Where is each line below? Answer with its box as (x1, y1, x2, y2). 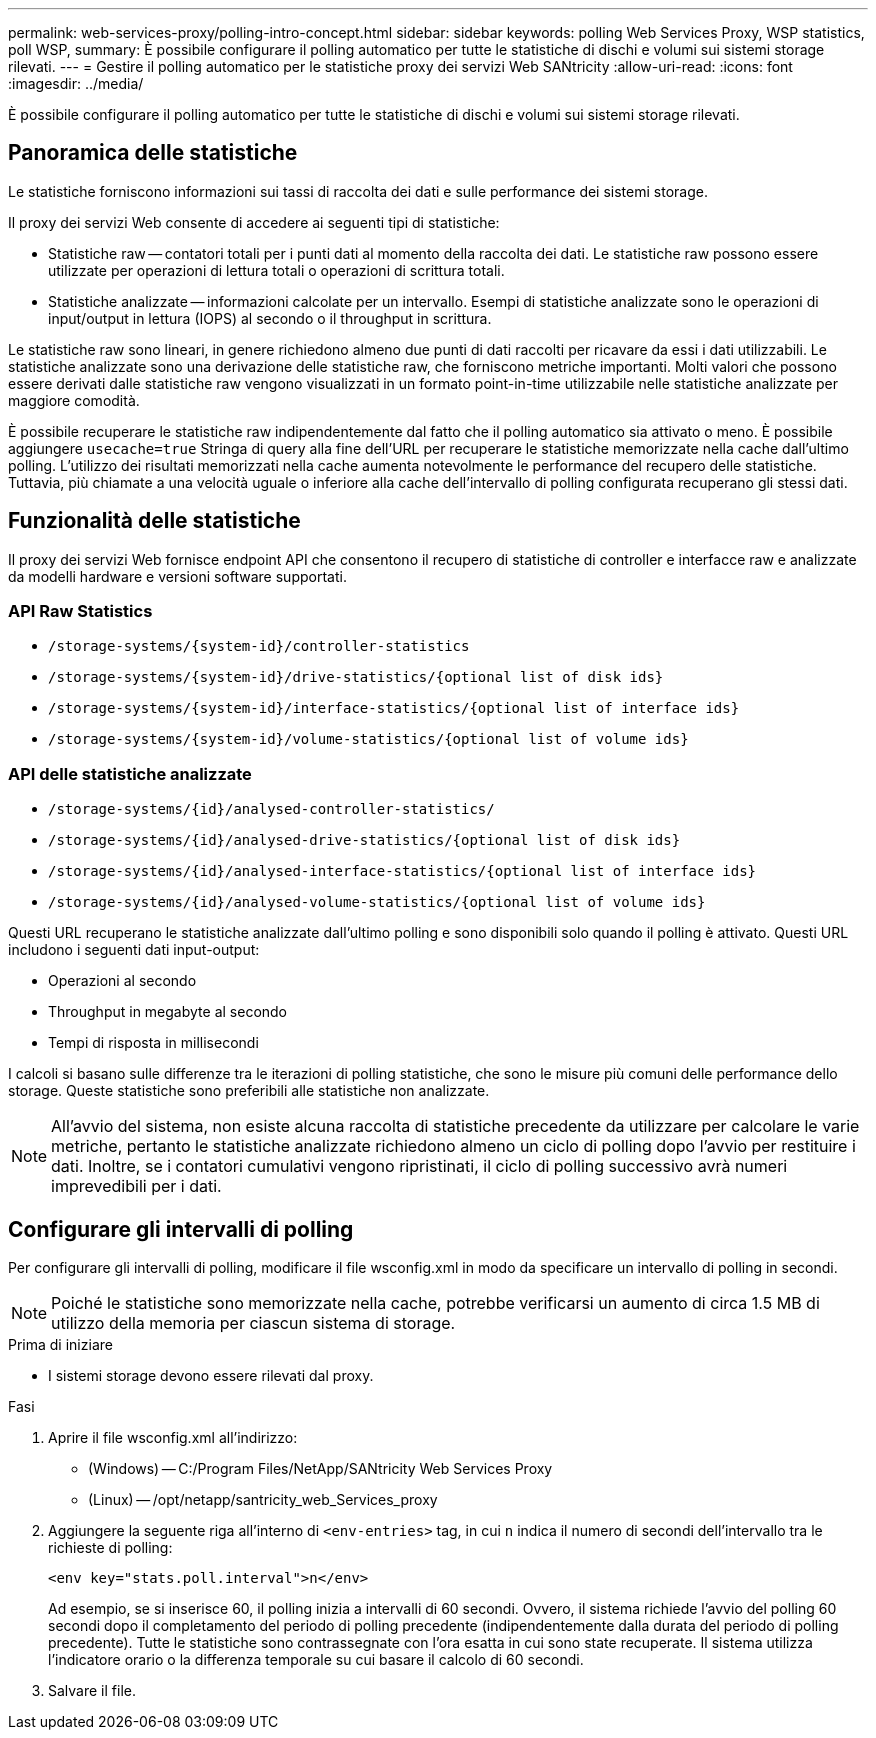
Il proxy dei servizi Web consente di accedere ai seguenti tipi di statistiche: (8, 213, 500, 231)
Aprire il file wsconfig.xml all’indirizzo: (48, 1429, 298, 1447)
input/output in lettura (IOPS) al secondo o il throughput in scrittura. (48, 309, 492, 327)
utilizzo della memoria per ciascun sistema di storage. (51, 1313, 456, 1334)
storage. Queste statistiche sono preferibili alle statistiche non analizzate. (8, 1082, 490, 1100)
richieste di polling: (48, 1539, 173, 1557)
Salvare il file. (48, 1682, 136, 1700)
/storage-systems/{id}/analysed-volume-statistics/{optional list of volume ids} (48, 894, 706, 911)
